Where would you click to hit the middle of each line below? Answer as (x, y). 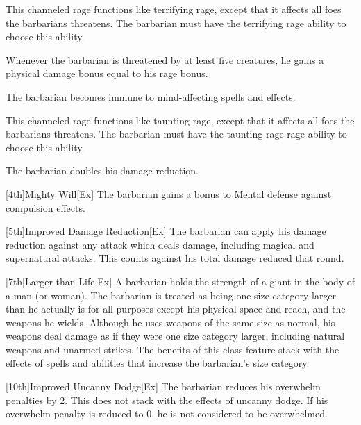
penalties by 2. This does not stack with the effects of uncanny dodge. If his (167, 400)
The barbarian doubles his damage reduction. (102, 170)
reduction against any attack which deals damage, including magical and (160, 244)
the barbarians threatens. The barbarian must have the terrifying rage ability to (176, 23)
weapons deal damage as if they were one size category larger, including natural (175, 336)
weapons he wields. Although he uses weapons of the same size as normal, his (170, 322)
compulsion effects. (45, 207)
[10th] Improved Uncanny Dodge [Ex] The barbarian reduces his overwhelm (163, 386)
